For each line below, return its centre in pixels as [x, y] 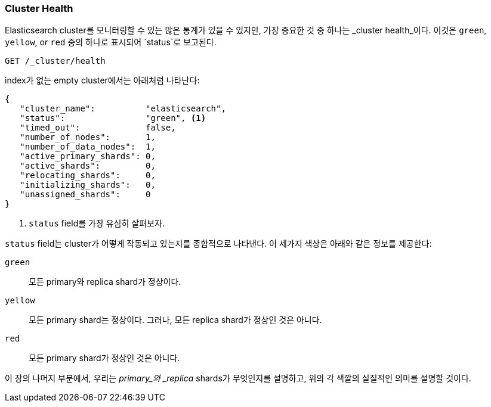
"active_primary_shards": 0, [88, 156]
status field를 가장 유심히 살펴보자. [97, 223]
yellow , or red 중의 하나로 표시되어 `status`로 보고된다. [111, 42]
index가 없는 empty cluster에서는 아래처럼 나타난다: [102, 80]
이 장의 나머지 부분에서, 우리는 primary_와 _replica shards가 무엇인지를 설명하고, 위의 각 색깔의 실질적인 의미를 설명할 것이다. [238, 378]
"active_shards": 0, [88, 166]
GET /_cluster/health [55, 61]
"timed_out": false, [98, 128]
